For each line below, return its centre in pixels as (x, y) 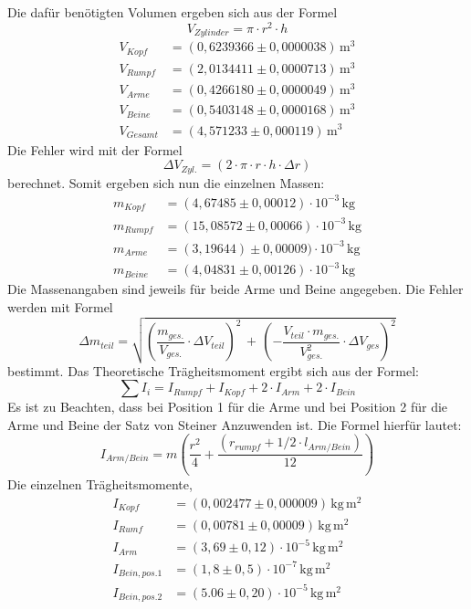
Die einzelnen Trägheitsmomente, (100, 484)
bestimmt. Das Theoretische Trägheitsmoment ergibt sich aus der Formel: (213, 370)
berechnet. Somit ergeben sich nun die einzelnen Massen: (166, 182)
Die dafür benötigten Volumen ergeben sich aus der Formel (173, 12)
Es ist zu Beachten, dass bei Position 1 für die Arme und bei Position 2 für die (228, 407)
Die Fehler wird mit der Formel (95, 149)
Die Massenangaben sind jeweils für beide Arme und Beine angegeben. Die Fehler (235, 289)
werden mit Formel (60, 306)
